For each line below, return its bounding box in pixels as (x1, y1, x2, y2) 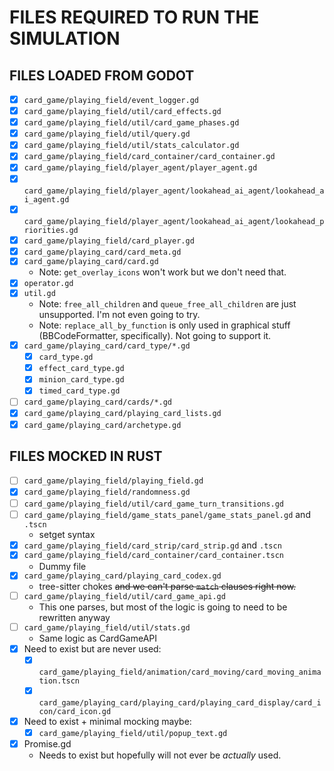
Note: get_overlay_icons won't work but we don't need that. (38, 266, 287, 278)
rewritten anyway (38, 612, 111, 624)
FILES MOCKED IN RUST (9, 447, 163, 465)
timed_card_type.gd (38, 386, 121, 396)
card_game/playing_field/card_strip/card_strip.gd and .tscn (23, 539, 282, 551)
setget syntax (38, 528, 96, 540)
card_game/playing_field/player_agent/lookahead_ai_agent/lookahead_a (23, 186, 325, 196)
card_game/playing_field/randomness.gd (23, 487, 191, 498)
